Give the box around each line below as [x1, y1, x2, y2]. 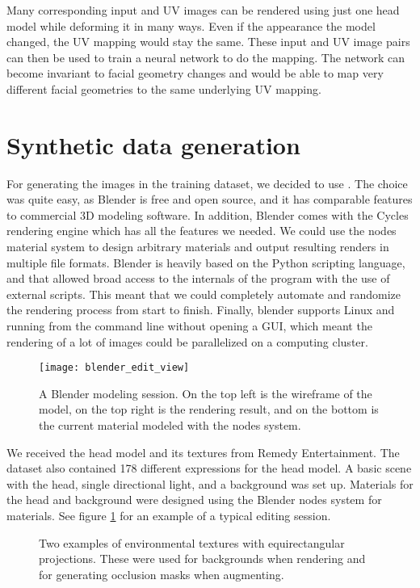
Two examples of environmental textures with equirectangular [39, 534, 345, 551]
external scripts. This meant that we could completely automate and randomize [6, 285, 401, 302]
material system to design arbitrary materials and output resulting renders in [6, 238, 389, 255]
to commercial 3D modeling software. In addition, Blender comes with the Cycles [6, 206, 409, 223]
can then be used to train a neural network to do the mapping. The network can [6, 48, 405, 65]
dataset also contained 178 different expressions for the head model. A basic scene [6, 460, 412, 477]
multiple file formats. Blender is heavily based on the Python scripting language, [6, 254, 405, 271]
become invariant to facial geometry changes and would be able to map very [6, 65, 384, 82]
